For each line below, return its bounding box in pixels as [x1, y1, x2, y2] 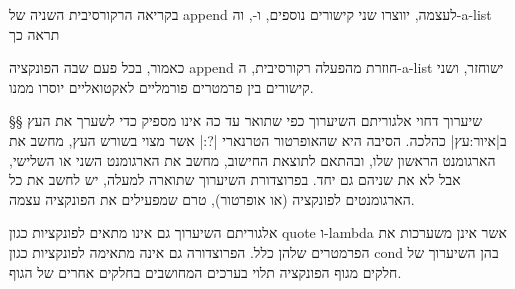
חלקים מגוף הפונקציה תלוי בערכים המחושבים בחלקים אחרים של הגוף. [9, 261, 402, 282]
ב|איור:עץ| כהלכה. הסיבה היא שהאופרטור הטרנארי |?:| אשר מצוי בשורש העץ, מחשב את [9, 129, 507, 150]
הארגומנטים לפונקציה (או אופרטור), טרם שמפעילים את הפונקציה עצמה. [9, 188, 415, 209]
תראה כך [9, 23, 60, 44]
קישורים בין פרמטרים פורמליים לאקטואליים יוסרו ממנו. [9, 76, 314, 97]
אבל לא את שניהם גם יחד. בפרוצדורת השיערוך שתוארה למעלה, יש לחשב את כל [9, 169, 461, 190]
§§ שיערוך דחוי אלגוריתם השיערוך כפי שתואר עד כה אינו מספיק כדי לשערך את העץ [9, 110, 483, 131]
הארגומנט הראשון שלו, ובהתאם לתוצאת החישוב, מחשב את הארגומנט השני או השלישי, [9, 149, 496, 170]
